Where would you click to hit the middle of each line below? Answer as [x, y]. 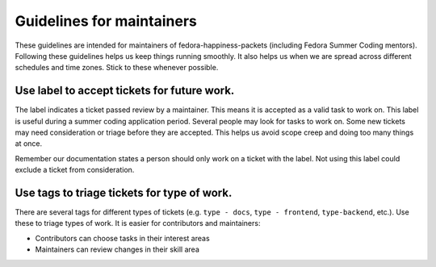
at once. [29, 144]
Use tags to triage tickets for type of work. [124, 193]
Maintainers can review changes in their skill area [117, 249]
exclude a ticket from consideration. [75, 170]
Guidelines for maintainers [106, 21]
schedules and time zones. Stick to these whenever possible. [117, 68]
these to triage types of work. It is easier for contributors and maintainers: [138, 223]
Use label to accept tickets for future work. [125, 91]
